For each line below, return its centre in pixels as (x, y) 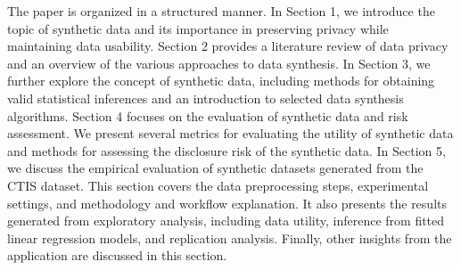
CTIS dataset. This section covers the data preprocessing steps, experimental (218, 185)
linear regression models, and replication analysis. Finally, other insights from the (230, 237)
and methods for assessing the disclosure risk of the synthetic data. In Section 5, (226, 150)
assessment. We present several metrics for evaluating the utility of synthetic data (230, 133)
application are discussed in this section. (117, 255)
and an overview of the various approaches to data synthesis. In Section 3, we (219, 63)
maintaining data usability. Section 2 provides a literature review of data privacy (228, 46)
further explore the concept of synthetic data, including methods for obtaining (221, 81)
